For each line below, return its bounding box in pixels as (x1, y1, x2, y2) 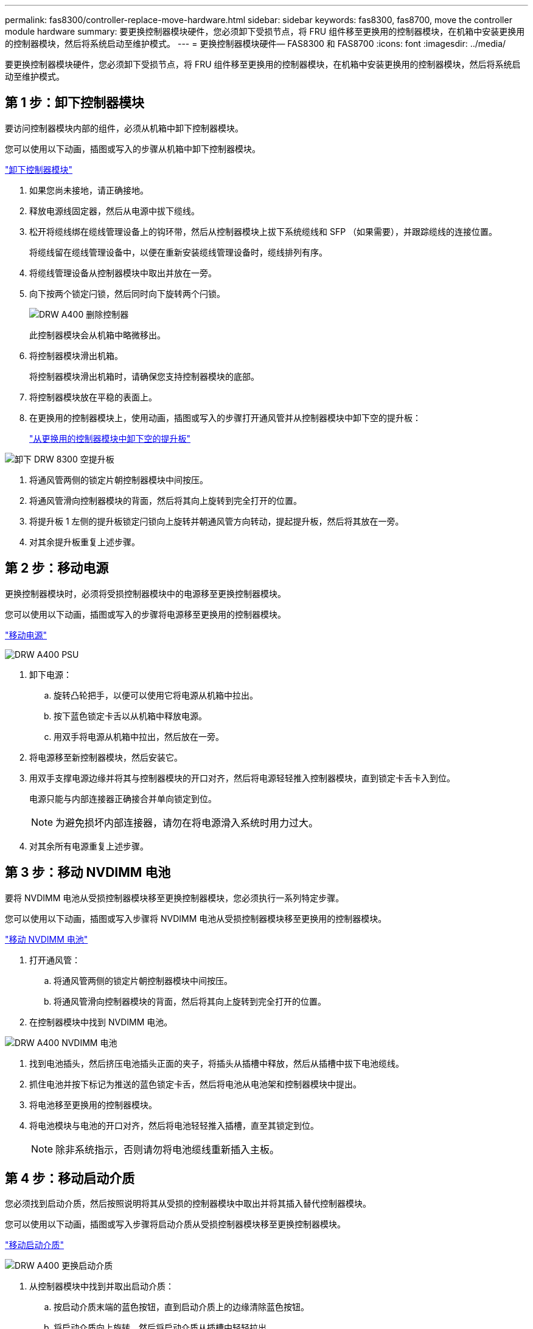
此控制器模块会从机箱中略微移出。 (29, 329, 165, 340)
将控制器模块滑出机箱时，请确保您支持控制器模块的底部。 (29, 371, 259, 382)
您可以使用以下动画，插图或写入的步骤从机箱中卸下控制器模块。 (5, 143, 260, 154)
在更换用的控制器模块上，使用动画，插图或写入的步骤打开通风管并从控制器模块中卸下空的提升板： (29, 412, 421, 423)
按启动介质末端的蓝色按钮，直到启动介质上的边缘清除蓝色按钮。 (54, 1302, 309, 1313)
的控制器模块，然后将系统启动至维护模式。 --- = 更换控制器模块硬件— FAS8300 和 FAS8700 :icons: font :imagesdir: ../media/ (5, 38, 506, 49)
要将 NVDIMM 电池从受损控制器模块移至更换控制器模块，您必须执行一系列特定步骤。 (5, 892, 344, 903)
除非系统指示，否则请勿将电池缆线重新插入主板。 (55, 1143, 280, 1156)
